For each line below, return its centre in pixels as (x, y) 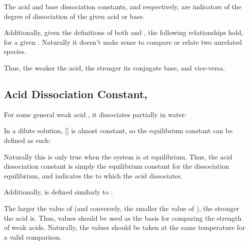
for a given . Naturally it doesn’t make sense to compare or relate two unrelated (123, 42)
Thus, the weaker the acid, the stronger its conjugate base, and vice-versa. (115, 67)
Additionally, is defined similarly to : (58, 192)
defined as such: (27, 140)
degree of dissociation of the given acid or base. (74, 16)
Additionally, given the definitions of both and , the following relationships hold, (124, 32)
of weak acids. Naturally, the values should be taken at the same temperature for (124, 227)
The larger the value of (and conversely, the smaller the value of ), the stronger (122, 208)
